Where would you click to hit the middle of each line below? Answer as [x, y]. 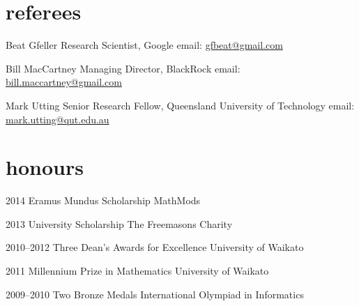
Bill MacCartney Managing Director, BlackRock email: [123, 68]
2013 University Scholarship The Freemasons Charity [119, 223]
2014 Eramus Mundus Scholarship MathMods [103, 200]
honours [45, 167]
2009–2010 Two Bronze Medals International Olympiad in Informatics [155, 294]
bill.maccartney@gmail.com [64, 82]
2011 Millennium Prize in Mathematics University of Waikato [137, 270]
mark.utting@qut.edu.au [58, 119]
